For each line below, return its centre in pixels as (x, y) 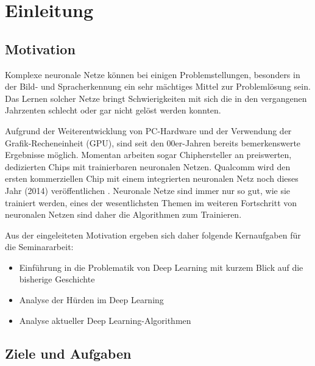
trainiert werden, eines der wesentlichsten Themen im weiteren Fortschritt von (151, 202)
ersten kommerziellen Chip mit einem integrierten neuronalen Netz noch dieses (152, 178)
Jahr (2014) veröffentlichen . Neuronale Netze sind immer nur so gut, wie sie (148, 190)
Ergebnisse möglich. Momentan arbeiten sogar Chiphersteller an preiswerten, (148, 155)
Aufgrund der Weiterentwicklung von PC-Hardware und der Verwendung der (148, 130)
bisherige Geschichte (57, 279)
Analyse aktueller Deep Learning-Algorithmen (105, 320)
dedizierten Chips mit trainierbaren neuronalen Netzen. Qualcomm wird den (148, 166)
